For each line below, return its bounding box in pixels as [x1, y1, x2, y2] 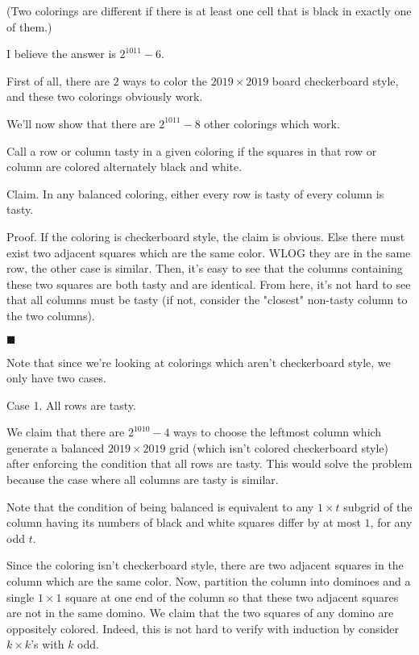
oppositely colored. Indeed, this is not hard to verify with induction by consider [6, 620, 400, 636]
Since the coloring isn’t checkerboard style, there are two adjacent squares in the [6, 557, 404, 574]
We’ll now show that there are [6, 115, 156, 131]
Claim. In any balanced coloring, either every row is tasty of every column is [6, 185, 384, 202]
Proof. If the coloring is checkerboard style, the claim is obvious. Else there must [6, 227, 405, 244]
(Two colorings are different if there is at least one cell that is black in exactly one [6, 2, 412, 19]
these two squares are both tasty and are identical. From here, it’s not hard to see [6, 275, 411, 292]
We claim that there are [6, 423, 125, 440]
